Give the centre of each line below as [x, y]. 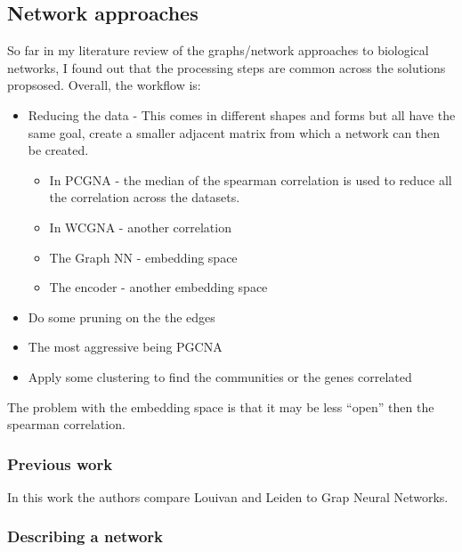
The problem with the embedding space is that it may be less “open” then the [221, 406]
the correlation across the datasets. [145, 197]
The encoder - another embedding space [158, 287]
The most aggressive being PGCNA [125, 347]
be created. [58, 150]
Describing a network [85, 536]
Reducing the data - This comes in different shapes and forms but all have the [242, 114]
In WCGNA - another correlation [140, 227]
